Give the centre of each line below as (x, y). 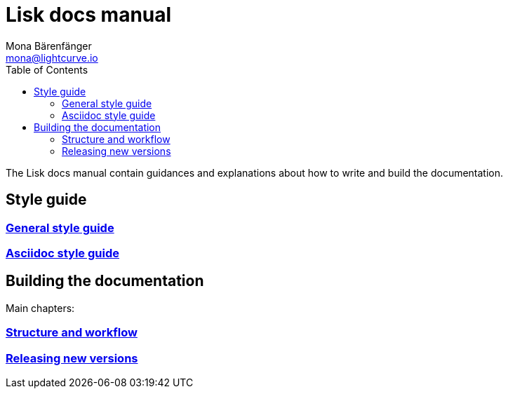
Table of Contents (47, 69)
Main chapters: (40, 308)
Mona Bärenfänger (49, 46)
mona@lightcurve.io (52, 57)
